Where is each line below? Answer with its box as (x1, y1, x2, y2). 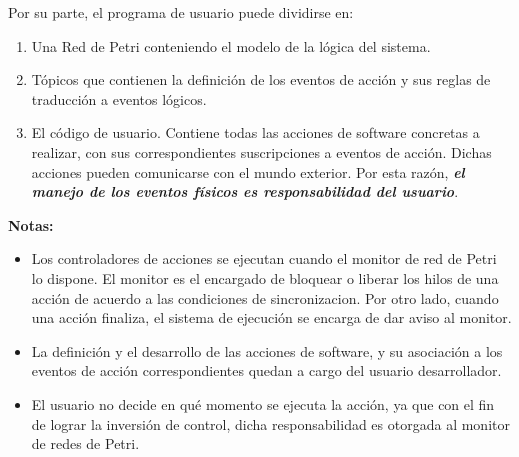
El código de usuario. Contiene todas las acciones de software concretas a (31, 122, 480, 143)
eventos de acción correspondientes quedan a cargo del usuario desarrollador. (31, 360, 502, 381)
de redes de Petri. (31, 433, 140, 454)
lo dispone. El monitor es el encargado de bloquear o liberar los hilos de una (31, 267, 499, 288)
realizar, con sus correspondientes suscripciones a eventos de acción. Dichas (31, 141, 492, 162)
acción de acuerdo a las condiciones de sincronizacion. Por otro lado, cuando (31, 287, 499, 308)
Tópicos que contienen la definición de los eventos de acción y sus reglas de (31, 69, 491, 90)
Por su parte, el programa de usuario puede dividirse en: (8, 2, 354, 22)
